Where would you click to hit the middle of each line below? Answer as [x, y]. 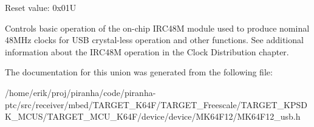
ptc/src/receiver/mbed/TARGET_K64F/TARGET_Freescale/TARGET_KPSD [156, 104]
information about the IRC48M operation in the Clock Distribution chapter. [147, 51]
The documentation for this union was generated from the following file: [139, 72]
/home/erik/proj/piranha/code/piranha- [80, 92]
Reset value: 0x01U [41, 7]
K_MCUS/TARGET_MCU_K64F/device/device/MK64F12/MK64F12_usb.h [153, 116]
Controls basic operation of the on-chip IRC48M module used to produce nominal [157, 28]
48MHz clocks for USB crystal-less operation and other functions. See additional [154, 40]
